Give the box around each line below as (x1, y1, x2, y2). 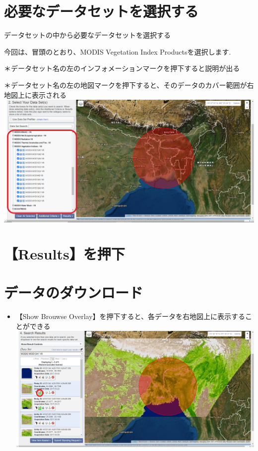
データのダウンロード (4, 282, 143, 303)
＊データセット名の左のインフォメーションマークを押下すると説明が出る (4, 63, 240, 73)
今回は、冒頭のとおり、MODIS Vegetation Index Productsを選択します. (4, 46, 231, 57)
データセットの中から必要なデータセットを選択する (4, 30, 171, 40)
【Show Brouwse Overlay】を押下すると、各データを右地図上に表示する (15, 311, 245, 322)
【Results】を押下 (4, 243, 125, 263)
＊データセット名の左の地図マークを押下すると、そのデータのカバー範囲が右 (4, 79, 254, 90)
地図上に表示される (4, 89, 66, 100)
